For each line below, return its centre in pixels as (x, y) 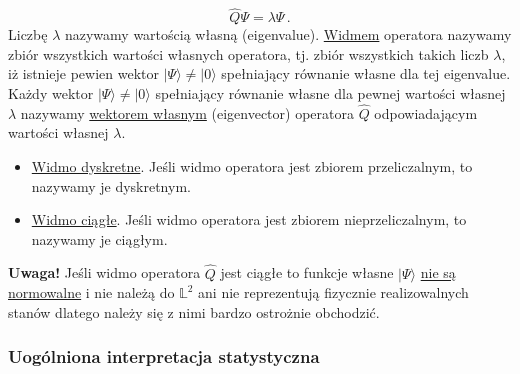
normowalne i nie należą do (91, 292)
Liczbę (28, 34)
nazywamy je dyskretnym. (111, 185)
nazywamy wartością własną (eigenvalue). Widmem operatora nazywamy (288, 34)
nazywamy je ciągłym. (99, 238)
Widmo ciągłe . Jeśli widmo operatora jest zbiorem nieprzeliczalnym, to (249, 219)
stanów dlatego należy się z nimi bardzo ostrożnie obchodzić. (194, 311)
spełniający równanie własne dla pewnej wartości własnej (330, 93)
